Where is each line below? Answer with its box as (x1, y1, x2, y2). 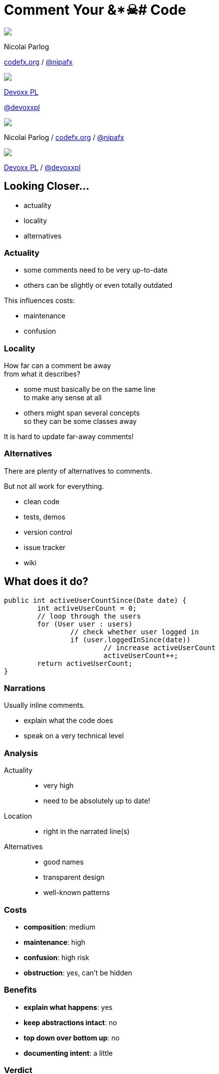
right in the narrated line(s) (43, 827, 130, 836)
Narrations (4, 683, 46, 693)
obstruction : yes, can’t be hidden (24, 968, 132, 977)
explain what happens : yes (24, 1003, 113, 1011)
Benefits (4, 985, 37, 995)
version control (24, 527, 72, 536)
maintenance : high (24, 937, 86, 946)
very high (43, 781, 74, 790)
